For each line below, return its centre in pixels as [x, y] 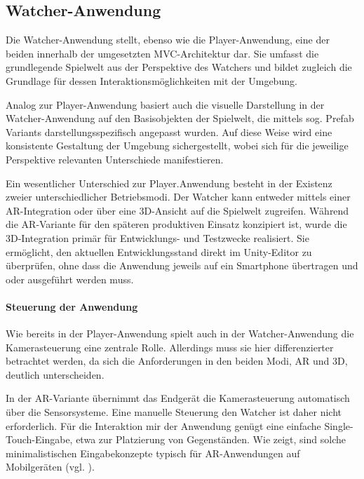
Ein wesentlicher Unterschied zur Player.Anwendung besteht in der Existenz [169, 183]
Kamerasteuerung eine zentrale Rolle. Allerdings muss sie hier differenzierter [170, 347]
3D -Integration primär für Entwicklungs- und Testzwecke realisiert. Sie [157, 237]
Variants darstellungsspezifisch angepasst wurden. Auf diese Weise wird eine [169, 131]
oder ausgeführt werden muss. [70, 279]
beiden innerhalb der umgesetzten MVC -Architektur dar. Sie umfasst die [162, 53]
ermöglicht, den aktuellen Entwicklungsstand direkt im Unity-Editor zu [159, 251]
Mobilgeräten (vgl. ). [50, 467]
